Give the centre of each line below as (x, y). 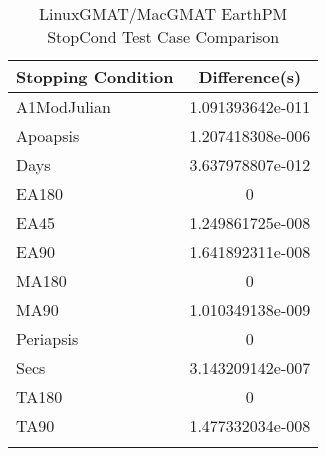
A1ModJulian (63, 106)
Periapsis (47, 338)
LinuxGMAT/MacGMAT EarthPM (163, 13)
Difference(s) (250, 76)
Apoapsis (48, 135)
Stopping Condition (95, 76)
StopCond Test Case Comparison (163, 36)
